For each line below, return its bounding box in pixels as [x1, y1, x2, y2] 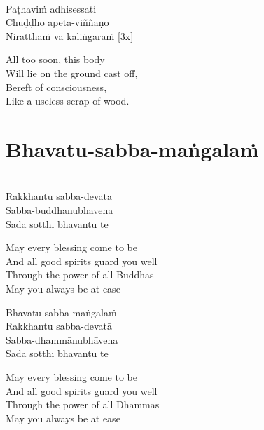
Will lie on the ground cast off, [6, 65, 138, 80]
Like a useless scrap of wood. [6, 93, 130, 108]
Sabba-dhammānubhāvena [6, 332, 118, 347]
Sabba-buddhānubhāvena [6, 203, 113, 217]
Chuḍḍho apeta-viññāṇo [6, 15, 109, 29]
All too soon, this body [6, 52, 105, 67]
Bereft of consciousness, [6, 79, 107, 94]
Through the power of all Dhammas [6, 397, 160, 412]
